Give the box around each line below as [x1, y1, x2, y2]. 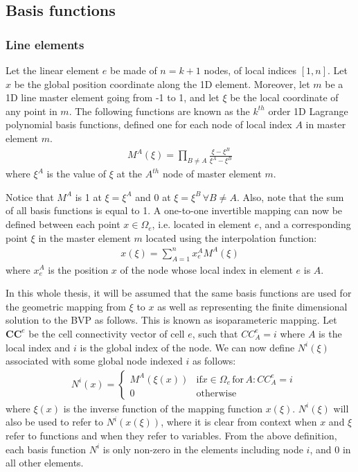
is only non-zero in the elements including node [102, 442, 303, 456]
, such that [192, 326, 238, 340]
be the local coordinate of [230, 90, 339, 105]
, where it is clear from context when [161, 414, 317, 429]
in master [305, 117, 346, 132]
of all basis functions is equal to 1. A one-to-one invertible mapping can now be [6, 203, 343, 218]
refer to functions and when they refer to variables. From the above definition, [6, 428, 337, 442]
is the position [48, 262, 109, 277]
